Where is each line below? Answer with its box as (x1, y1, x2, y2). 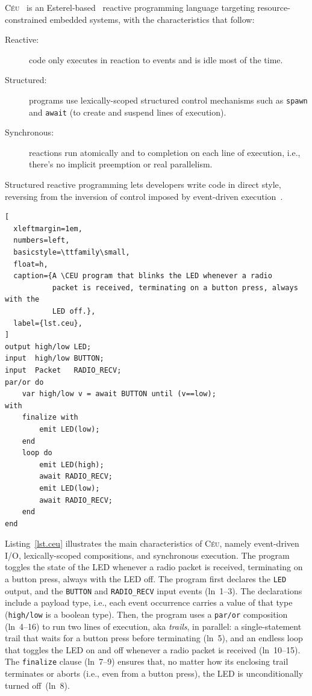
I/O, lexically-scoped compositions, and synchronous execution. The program (5, 548, 290, 561)
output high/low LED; (5, 342, 92, 351)
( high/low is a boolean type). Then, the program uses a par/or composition (5, 607, 288, 620)
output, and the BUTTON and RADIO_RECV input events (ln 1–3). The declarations (5, 584, 302, 597)
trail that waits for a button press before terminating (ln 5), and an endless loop (5, 632, 303, 644)
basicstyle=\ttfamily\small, (13, 248, 130, 257)
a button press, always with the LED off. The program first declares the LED (5, 573, 287, 585)
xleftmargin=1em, (13, 224, 83, 233)
